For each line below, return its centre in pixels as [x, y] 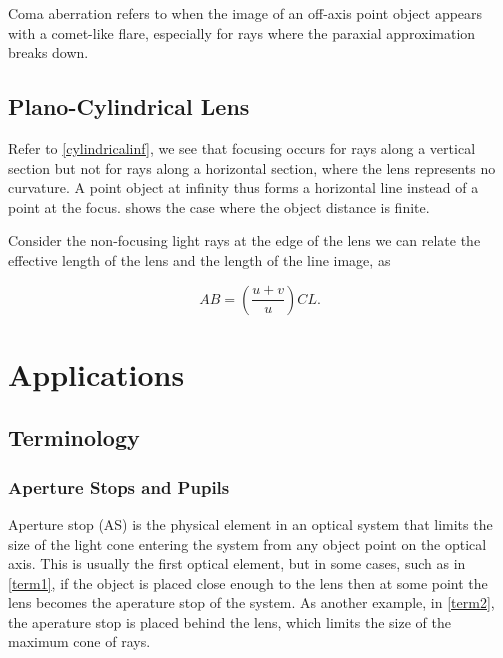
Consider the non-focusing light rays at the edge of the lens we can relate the [244, 240]
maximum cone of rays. [79, 641]
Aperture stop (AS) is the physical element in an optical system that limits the [250, 523]
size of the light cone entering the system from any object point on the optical [247, 543]
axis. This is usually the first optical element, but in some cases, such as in [237, 563]
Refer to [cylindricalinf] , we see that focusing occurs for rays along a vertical [242, 147]
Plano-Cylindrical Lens [129, 106]
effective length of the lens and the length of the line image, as [199, 259]
